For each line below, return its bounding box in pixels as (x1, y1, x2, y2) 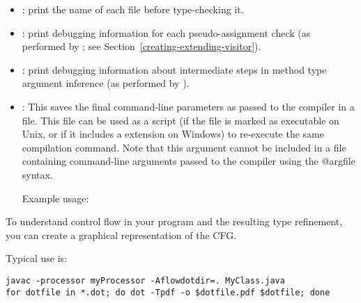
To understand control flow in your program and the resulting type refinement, (6, 214, 343, 229)
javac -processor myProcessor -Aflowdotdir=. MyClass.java (6, 275, 285, 286)
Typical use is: (6, 251, 68, 265)
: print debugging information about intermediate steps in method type (22, 62, 327, 76)
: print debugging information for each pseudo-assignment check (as (22, 25, 311, 40)
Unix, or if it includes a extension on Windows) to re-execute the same (22, 126, 324, 141)
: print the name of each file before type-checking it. (22, 2, 244, 16)
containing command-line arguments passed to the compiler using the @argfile (22, 154, 355, 168)
